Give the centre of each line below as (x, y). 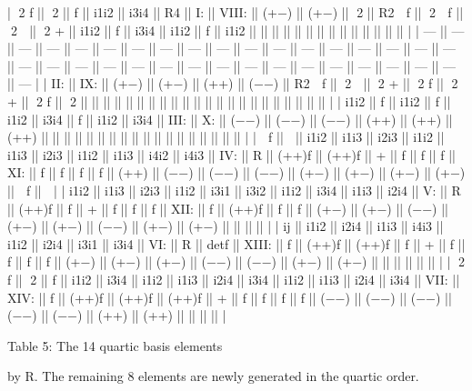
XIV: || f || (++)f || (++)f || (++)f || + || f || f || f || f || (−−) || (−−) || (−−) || (230, 297)
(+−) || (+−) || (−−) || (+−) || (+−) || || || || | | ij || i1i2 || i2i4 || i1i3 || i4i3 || (226, 226)
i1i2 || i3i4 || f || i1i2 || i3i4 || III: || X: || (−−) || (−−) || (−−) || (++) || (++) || (230, 119)
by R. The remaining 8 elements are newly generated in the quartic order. (213, 376)
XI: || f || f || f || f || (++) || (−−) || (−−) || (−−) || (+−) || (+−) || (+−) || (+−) (236, 172)
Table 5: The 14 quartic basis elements (115, 345)
